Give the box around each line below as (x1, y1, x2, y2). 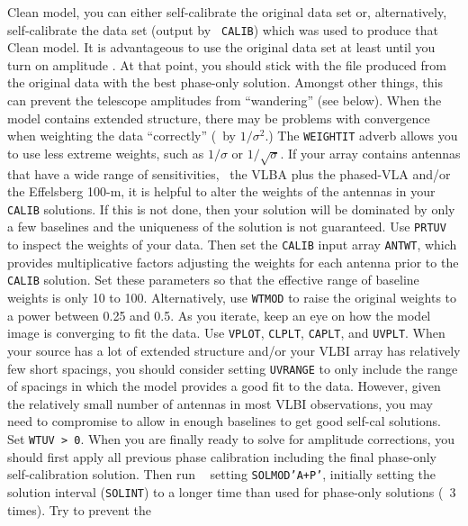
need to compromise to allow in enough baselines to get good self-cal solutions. (7, 412, 441, 431)
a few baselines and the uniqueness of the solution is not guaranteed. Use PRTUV (7, 217, 446, 236)
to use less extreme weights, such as (7, 143, 204, 162)
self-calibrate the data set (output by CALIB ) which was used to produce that (7, 20, 438, 39)
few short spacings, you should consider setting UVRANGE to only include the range (7, 358, 458, 377)
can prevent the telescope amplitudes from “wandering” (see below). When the (7, 91, 442, 110)
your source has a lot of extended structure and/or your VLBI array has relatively (7, 340, 461, 359)
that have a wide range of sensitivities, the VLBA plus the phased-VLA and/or (7, 164, 451, 183)
